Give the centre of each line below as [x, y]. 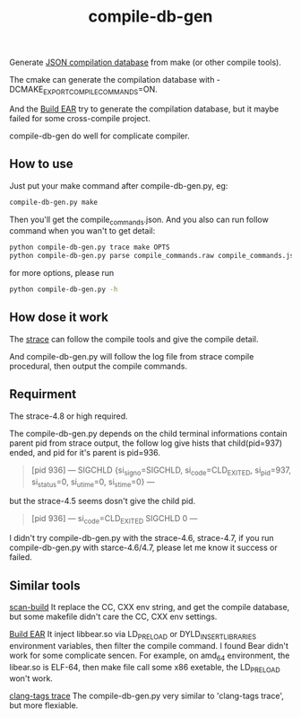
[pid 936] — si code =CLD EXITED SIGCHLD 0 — [114, 520]
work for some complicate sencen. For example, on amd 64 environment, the [150, 656]
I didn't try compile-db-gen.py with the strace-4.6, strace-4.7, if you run [142, 538]
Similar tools [45, 585]
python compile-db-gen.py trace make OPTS [90, 248]
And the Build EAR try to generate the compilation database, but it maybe [144, 109]
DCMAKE [26, 89]
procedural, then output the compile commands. [99, 366]
